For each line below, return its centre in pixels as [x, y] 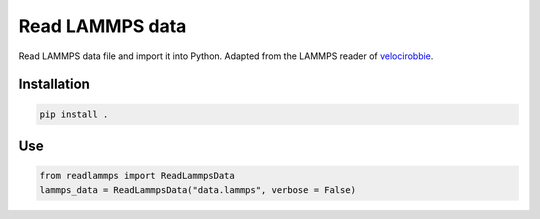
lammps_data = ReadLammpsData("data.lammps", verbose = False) [198, 189]
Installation [54, 84]
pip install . [74, 114]
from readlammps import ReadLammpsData [137, 176]
